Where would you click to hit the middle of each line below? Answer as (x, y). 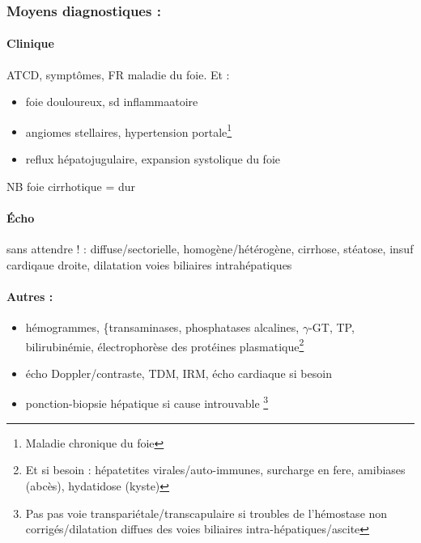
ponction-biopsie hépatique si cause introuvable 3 (147, 402)
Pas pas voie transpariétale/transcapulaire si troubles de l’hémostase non (206, 513)
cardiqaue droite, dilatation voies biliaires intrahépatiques (149, 264)
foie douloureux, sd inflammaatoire (112, 102)
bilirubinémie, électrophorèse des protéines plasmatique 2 (165, 345)
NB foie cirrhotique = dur (71, 186)
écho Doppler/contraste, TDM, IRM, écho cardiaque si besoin (179, 373)
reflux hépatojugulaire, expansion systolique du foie (153, 159)
